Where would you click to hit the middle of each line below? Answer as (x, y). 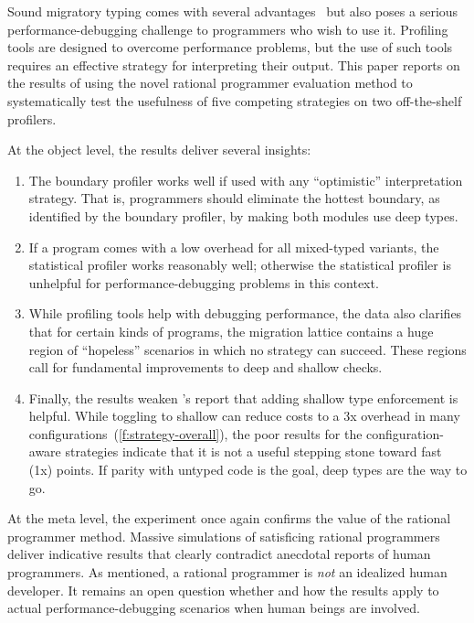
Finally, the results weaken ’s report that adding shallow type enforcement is (243, 397)
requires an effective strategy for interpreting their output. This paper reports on (234, 64)
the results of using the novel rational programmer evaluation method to (210, 83)
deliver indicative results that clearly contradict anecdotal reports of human (219, 554)
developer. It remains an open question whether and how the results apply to (223, 590)
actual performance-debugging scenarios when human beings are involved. (214, 608)
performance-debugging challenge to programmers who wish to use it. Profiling (228, 29)
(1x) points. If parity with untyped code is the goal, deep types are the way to (248, 470)
